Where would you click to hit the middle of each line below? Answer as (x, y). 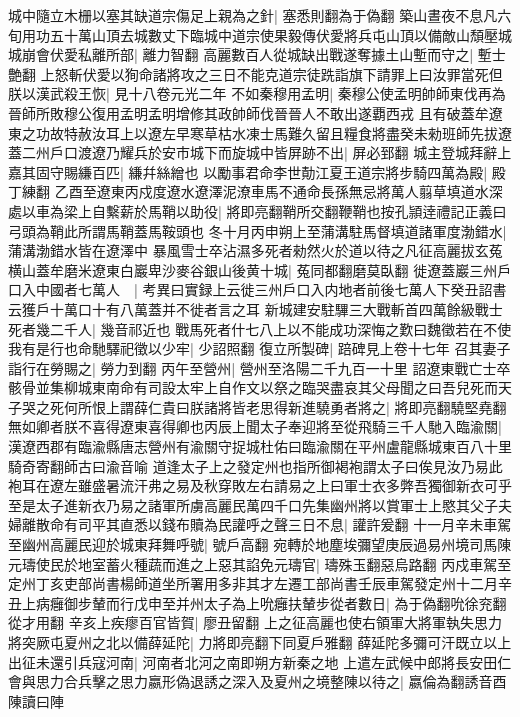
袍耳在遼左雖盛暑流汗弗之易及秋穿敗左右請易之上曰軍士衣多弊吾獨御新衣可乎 (260, 485)
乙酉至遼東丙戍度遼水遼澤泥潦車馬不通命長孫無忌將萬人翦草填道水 (271, 191)
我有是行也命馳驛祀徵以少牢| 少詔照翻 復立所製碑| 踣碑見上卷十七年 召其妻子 (259, 348)
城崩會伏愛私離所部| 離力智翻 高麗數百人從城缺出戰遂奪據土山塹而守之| (241, 54)
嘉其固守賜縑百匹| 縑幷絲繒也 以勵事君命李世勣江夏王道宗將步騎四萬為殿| (248, 171)
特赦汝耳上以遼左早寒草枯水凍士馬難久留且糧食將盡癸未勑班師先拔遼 (287, 132)
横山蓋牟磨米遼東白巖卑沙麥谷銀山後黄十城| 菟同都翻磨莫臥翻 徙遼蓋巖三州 (253, 269)
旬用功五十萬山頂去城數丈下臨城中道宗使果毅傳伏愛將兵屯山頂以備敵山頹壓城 (260, 34)
